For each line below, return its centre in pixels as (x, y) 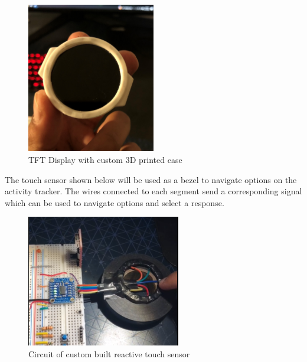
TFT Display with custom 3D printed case (105, 159)
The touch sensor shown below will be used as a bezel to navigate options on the (151, 179)
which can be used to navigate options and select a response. (115, 202)
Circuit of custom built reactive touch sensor (109, 354)
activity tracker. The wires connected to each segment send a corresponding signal (153, 191)
